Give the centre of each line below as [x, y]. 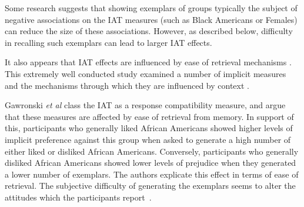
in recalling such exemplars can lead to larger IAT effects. [108, 42]
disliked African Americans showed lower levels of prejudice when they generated [151, 163]
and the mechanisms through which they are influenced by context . [127, 85]
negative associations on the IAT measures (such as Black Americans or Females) [151, 19]
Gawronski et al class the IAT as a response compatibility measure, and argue [145, 105]
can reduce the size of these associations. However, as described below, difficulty [149, 31]
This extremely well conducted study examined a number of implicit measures [146, 73]
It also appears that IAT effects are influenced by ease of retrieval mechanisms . [148, 62]
